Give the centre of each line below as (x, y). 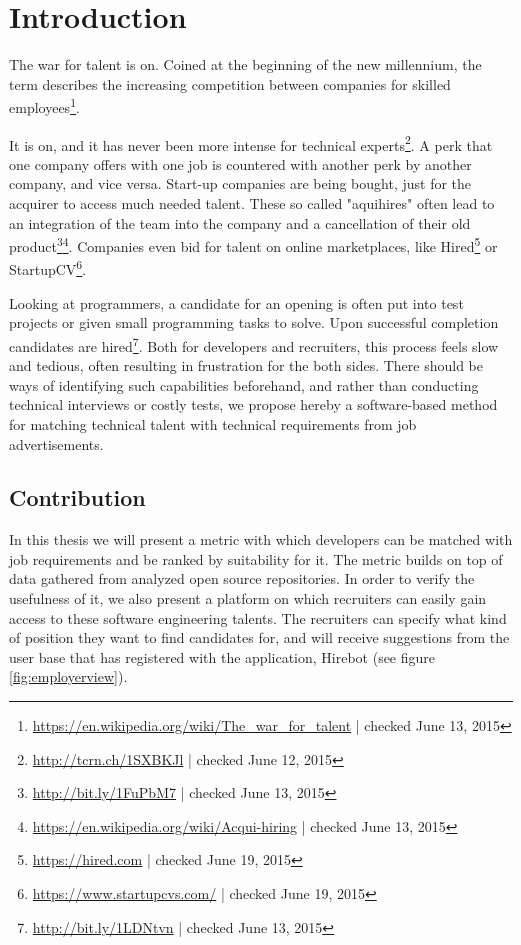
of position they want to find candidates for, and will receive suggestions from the (259, 637)
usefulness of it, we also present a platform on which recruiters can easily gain (248, 598)
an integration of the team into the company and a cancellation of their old (240, 222)
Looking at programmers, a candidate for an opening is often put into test (236, 302)
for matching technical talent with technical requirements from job (213, 423)
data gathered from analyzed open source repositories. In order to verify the (242, 578)
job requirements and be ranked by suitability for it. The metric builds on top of (256, 558)
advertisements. (56, 443)
